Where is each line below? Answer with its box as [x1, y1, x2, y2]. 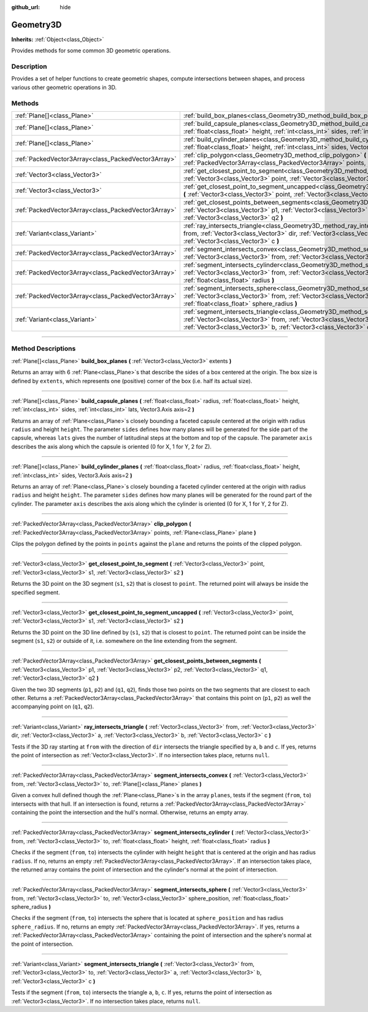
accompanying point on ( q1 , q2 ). [11, 703, 94, 710]
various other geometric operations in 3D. [11, 84, 117, 91]
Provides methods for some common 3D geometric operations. [11, 47, 171, 55]
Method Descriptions [11, 344, 76, 353]
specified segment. [11, 588, 61, 596]
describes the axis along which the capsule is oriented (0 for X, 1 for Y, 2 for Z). [11, 443, 212, 450]
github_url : [11, 4, 40, 10]
